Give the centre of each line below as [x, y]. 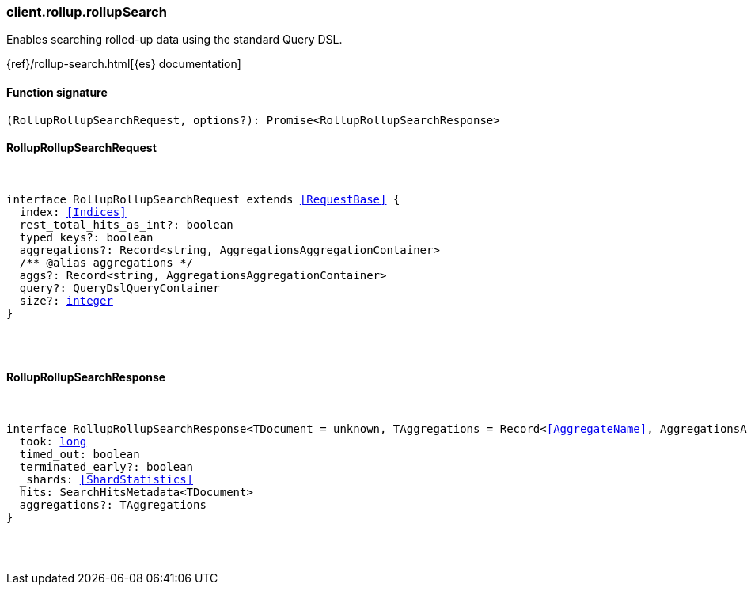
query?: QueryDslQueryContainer [119, 288]
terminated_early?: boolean [106, 467]
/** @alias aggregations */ [106, 262]
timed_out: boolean [80, 455]
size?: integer [66, 300]
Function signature [57, 92]
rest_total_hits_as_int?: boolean [126, 224]
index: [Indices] [73, 212]
